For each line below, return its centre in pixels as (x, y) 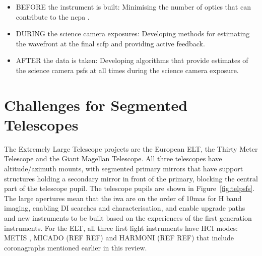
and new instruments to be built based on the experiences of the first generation (128, 218)
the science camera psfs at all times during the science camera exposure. (127, 70)
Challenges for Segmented (96, 105)
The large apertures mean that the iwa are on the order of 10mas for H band (123, 198)
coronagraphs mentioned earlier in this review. (76, 247)
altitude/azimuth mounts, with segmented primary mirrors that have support (124, 169)
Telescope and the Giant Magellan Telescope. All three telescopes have (113, 158)
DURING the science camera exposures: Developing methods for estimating (133, 34)
